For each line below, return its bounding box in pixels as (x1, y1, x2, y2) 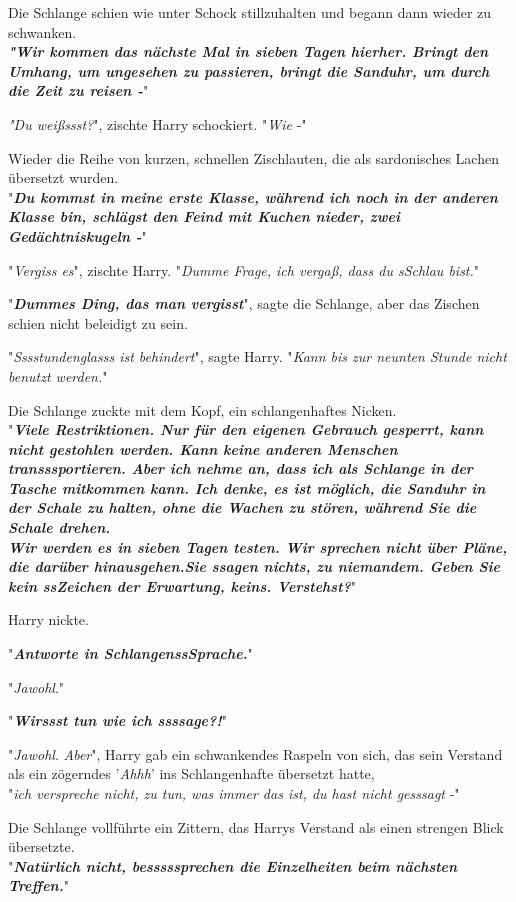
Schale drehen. (8, 517, 111, 538)
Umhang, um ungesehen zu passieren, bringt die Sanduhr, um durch (8, 60, 490, 81)
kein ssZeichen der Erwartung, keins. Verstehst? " (8, 575, 357, 596)
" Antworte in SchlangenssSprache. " (8, 643, 253, 664)
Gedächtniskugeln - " (8, 225, 147, 246)
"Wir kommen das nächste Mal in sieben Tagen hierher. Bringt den (8, 41, 489, 62)
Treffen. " (8, 875, 69, 896)
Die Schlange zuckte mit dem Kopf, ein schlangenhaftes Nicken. (8, 399, 397, 420)
